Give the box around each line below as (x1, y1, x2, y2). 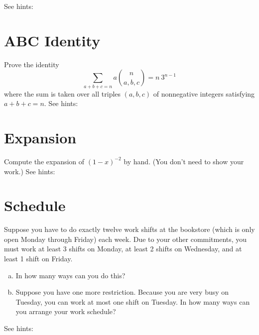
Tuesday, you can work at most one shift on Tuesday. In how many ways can (15, 296, 250, 307)
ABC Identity (4, 30, 101, 50)
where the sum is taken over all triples (4, 88, 121, 99)
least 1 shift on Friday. (4, 253, 73, 264)
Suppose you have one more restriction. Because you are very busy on (15, 287, 229, 297)
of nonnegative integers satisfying (153, 88, 255, 99)
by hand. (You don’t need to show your (124, 156, 244, 166)
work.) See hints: (4, 166, 55, 176)
